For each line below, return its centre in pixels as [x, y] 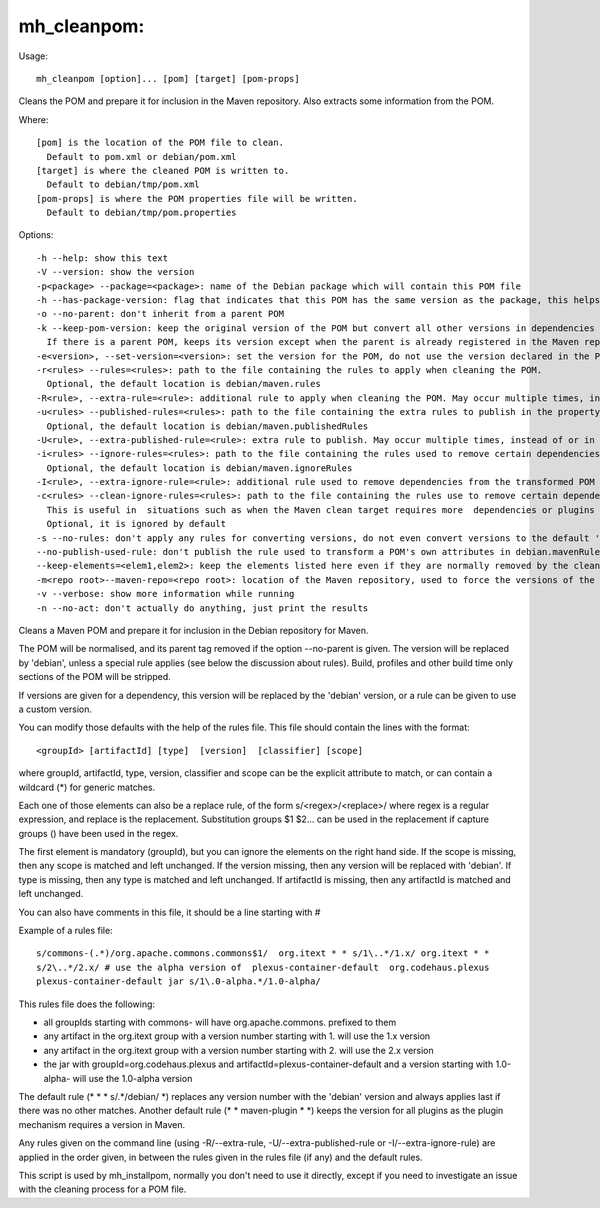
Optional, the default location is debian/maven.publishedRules [207, 426]
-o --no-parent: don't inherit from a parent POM [160, 314]
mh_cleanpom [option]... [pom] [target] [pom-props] [168, 78]
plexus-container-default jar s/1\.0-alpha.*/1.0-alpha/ [179, 981]
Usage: [33, 56]
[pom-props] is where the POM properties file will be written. [197, 198]
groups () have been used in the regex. [98, 833]
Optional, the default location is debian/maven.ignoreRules [199, 468]
